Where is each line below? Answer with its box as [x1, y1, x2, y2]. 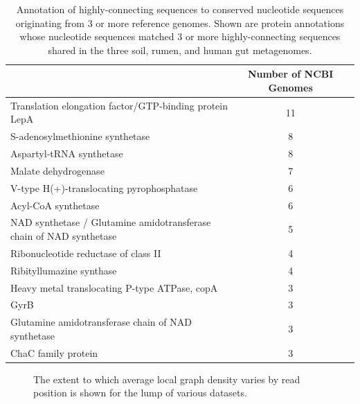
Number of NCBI [247, 67, 334, 81]
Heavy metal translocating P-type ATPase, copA [10, 280, 218, 295]
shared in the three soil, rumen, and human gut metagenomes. [48, 42, 312, 57]
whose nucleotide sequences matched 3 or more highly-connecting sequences [19, 29, 341, 44]
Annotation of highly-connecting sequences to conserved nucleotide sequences [16, 2, 344, 16]
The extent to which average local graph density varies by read [33, 371, 300, 386]
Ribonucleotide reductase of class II [10, 245, 161, 260]
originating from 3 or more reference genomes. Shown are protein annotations [15, 15, 345, 30]
